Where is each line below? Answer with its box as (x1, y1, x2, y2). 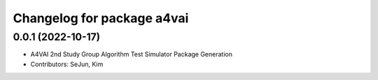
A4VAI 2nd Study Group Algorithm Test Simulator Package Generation (30, 50, 232, 58)
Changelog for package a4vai (13, 10, 189, 26)
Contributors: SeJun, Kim (30, 60, 104, 68)
